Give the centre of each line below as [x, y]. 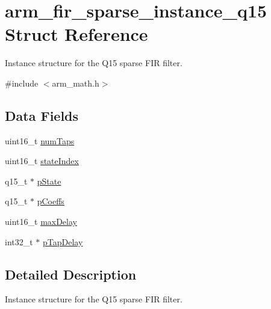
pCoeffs [51, 201]
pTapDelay [63, 241]
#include [22, 83]
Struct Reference [76, 34]
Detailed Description [71, 274]
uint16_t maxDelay [41, 222]
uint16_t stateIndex [42, 161]
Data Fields [42, 115]
